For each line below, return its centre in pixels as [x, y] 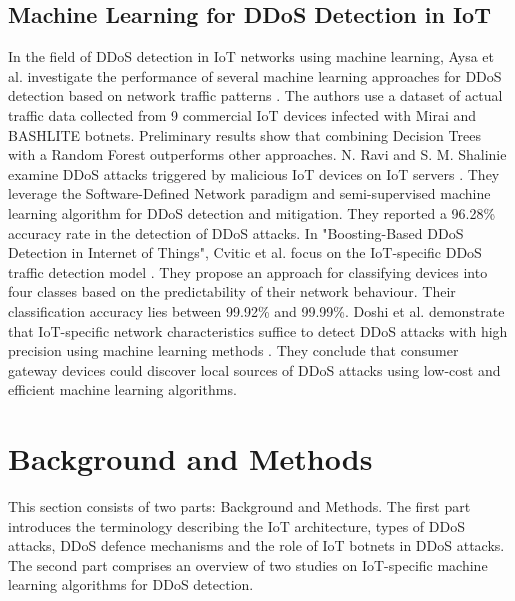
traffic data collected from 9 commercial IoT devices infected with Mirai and [242, 114]
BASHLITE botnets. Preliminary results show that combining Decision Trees [244, 134]
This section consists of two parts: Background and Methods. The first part [239, 506]
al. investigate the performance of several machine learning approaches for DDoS [255, 75]
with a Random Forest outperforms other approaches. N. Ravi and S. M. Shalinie [257, 154]
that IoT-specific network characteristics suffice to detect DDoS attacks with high [258, 330]
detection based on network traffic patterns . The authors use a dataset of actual [255, 95]
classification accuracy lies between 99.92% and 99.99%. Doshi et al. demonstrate [256, 310]
